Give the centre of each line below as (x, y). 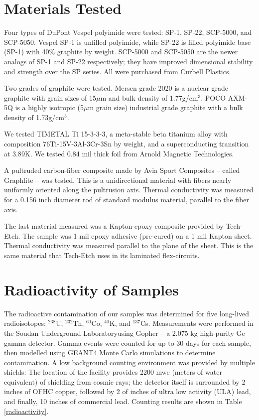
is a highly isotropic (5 (50, 107)
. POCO (213, 97)
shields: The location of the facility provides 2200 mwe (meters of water (113, 372)
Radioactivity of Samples (91, 289)
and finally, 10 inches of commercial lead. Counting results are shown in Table (123, 401)
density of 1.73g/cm (34, 117)
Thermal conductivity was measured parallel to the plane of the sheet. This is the (129, 245)
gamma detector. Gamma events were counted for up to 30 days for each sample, (128, 343)
